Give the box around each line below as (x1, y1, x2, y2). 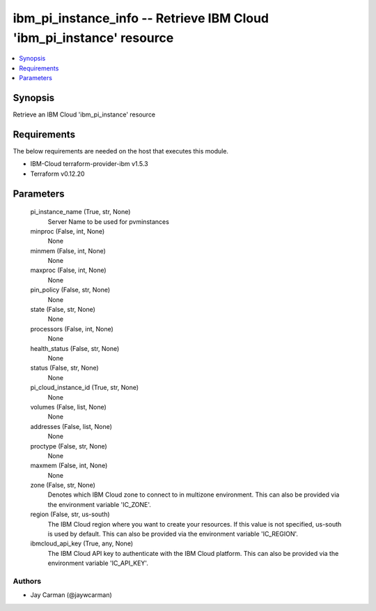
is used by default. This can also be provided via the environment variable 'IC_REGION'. (47, 530, 299, 538)
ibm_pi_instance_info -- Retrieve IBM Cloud (13, 10, 269, 26)
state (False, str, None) (30, 305, 95, 314)
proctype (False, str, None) (30, 442, 107, 450)
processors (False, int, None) (30, 324, 114, 333)
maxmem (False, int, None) (30, 461, 108, 470)
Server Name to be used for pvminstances (47, 217, 170, 226)
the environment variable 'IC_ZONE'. (47, 500, 151, 508)
